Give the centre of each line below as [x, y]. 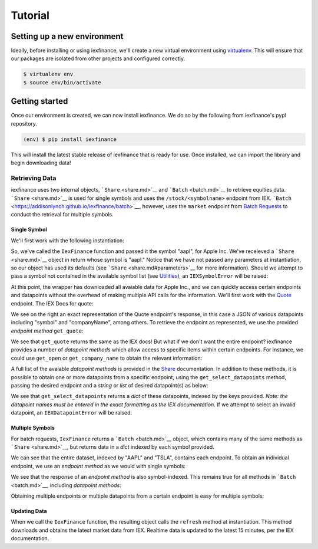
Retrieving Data [34, 178]
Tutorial [30, 15]
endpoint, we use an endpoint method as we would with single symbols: [98, 466]
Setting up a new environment [67, 36]
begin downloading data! [41, 163]
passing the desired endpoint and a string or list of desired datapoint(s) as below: [110, 386]
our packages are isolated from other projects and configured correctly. [98, 58]
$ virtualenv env [48, 74]
